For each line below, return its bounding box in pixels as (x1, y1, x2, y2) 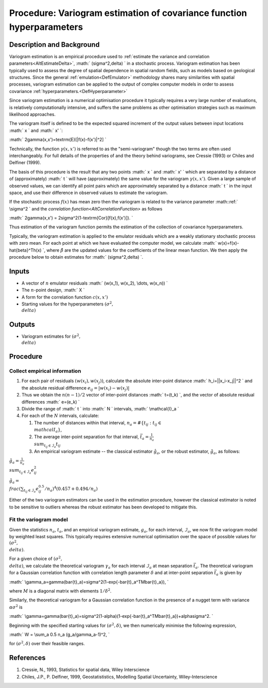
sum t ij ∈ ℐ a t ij (34, 441, 61, 449)
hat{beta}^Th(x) (9, 247, 42, 253)
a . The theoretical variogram (195, 563, 253, 570)
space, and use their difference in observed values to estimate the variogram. (9, 190, 168, 196)
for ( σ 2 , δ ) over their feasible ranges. (9, 640, 85, 647)
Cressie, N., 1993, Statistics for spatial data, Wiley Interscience (21, 667, 150, 673)
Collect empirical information (9, 367, 81, 374)
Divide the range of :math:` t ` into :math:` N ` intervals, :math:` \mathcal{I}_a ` (21, 405, 179, 411)
